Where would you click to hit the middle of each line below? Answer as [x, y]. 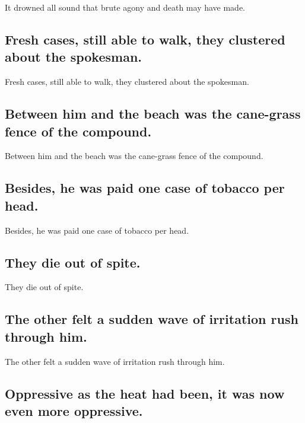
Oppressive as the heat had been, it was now [145, 393]
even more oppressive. [74, 410]
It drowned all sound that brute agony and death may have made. [125, 7]
